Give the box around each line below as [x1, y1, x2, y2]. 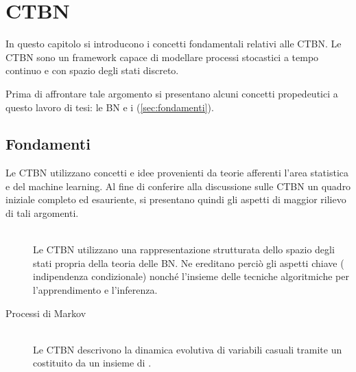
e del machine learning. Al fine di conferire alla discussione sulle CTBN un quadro [5, 178, 351, 193]
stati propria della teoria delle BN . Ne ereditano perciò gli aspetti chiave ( [33, 255, 344, 270]
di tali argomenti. [5, 206, 79, 220]
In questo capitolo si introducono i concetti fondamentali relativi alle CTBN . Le [5, 36, 342, 51]
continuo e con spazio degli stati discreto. [5, 63, 179, 78]
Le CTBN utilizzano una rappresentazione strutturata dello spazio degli [33, 242, 335, 257]
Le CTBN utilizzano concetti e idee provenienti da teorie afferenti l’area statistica [5, 165, 348, 180]
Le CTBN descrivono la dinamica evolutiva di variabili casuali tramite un [33, 342, 342, 356]
